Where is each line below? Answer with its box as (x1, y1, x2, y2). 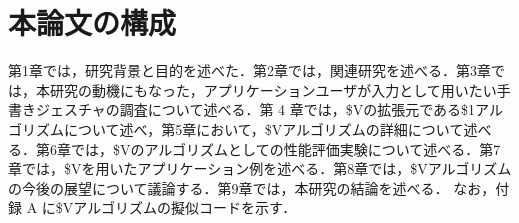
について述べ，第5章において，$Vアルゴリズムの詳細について (63, 118, 464, 139)
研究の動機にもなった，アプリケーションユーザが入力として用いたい (49, 79, 497, 100)
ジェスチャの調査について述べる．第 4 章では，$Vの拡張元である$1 (35, 99, 476, 120)
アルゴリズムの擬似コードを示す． (73, 197, 297, 218)
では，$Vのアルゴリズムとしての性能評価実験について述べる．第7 (70, 138, 501, 159)
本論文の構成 (8, 2, 177, 43)
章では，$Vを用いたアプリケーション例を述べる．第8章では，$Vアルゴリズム (8, 158, 512, 179)
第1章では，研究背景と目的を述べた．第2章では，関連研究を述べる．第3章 (8, 60, 491, 81)
